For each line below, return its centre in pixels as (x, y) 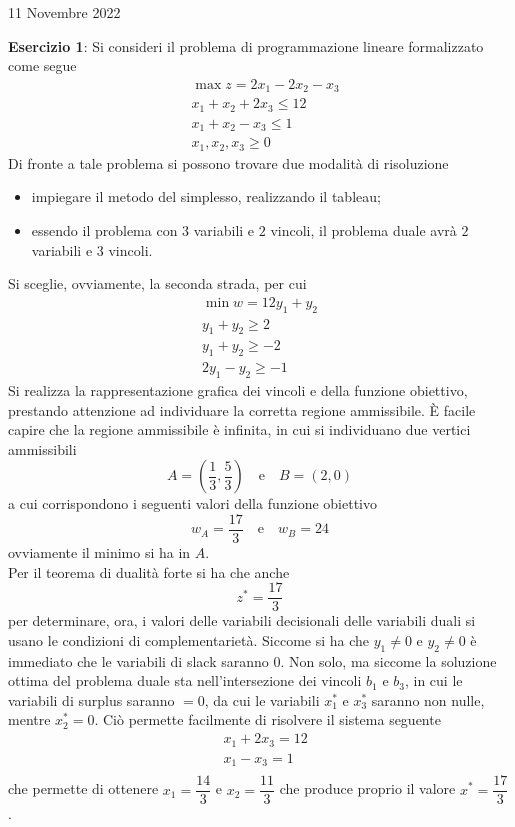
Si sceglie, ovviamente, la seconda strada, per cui (157, 283)
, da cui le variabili (262, 699)
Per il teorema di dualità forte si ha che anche (149, 571)
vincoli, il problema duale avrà (363, 229)
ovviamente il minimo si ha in (99, 552)
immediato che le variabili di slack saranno (138, 660)
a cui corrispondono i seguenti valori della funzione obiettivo (192, 503)
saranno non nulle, (428, 699)
